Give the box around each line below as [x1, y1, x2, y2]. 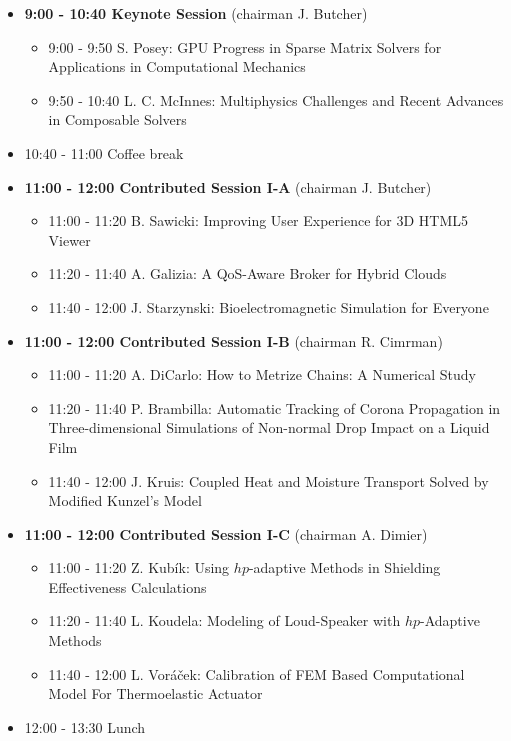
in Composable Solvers [48, 109, 187, 130]
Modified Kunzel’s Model [48, 490, 202, 511]
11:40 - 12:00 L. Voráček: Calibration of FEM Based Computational [48, 663, 465, 684]
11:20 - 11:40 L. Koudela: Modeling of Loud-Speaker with [48, 610, 401, 631]
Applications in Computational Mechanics [48, 56, 306, 77]
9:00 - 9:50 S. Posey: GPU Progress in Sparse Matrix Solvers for [48, 36, 442, 57]
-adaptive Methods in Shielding [248, 557, 441, 578]
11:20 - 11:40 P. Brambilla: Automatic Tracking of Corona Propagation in [48, 397, 501, 418]
